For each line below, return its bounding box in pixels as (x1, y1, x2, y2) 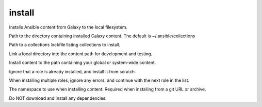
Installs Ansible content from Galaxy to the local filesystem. (9, 24, 128, 30)
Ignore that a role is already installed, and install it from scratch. (9, 68, 136, 75)
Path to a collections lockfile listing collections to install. (9, 42, 121, 48)
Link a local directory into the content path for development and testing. (9, 51, 152, 57)
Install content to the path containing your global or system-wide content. (9, 60, 156, 65)
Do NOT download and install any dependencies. (9, 95, 107, 101)
